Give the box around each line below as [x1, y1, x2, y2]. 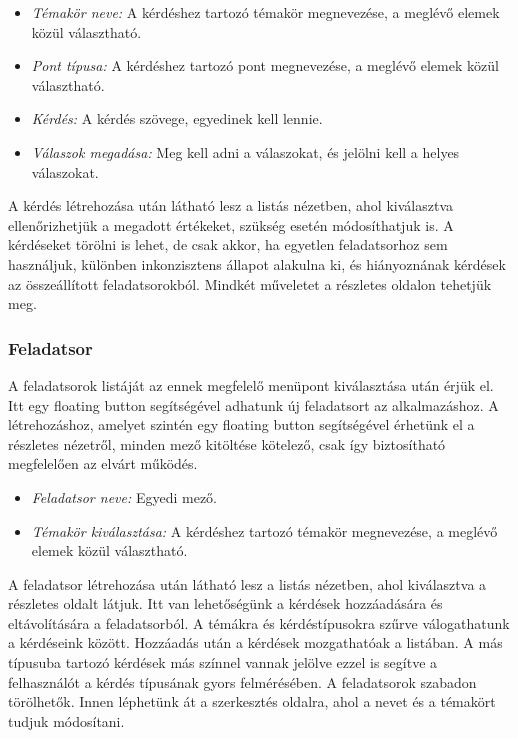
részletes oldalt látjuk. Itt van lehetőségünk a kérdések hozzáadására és [8, 593, 443, 614]
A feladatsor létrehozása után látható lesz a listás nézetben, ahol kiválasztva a [8, 573, 487, 594]
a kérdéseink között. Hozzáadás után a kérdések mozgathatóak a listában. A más [8, 632, 503, 653]
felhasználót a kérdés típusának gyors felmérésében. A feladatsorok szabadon [8, 671, 477, 692]
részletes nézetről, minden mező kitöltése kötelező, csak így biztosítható [8, 433, 446, 454]
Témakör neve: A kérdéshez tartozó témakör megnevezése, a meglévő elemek [31, 2, 500, 22]
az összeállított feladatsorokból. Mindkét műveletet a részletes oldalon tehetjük [8, 273, 492, 294]
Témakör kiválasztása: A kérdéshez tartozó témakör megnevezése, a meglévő [31, 520, 498, 541]
